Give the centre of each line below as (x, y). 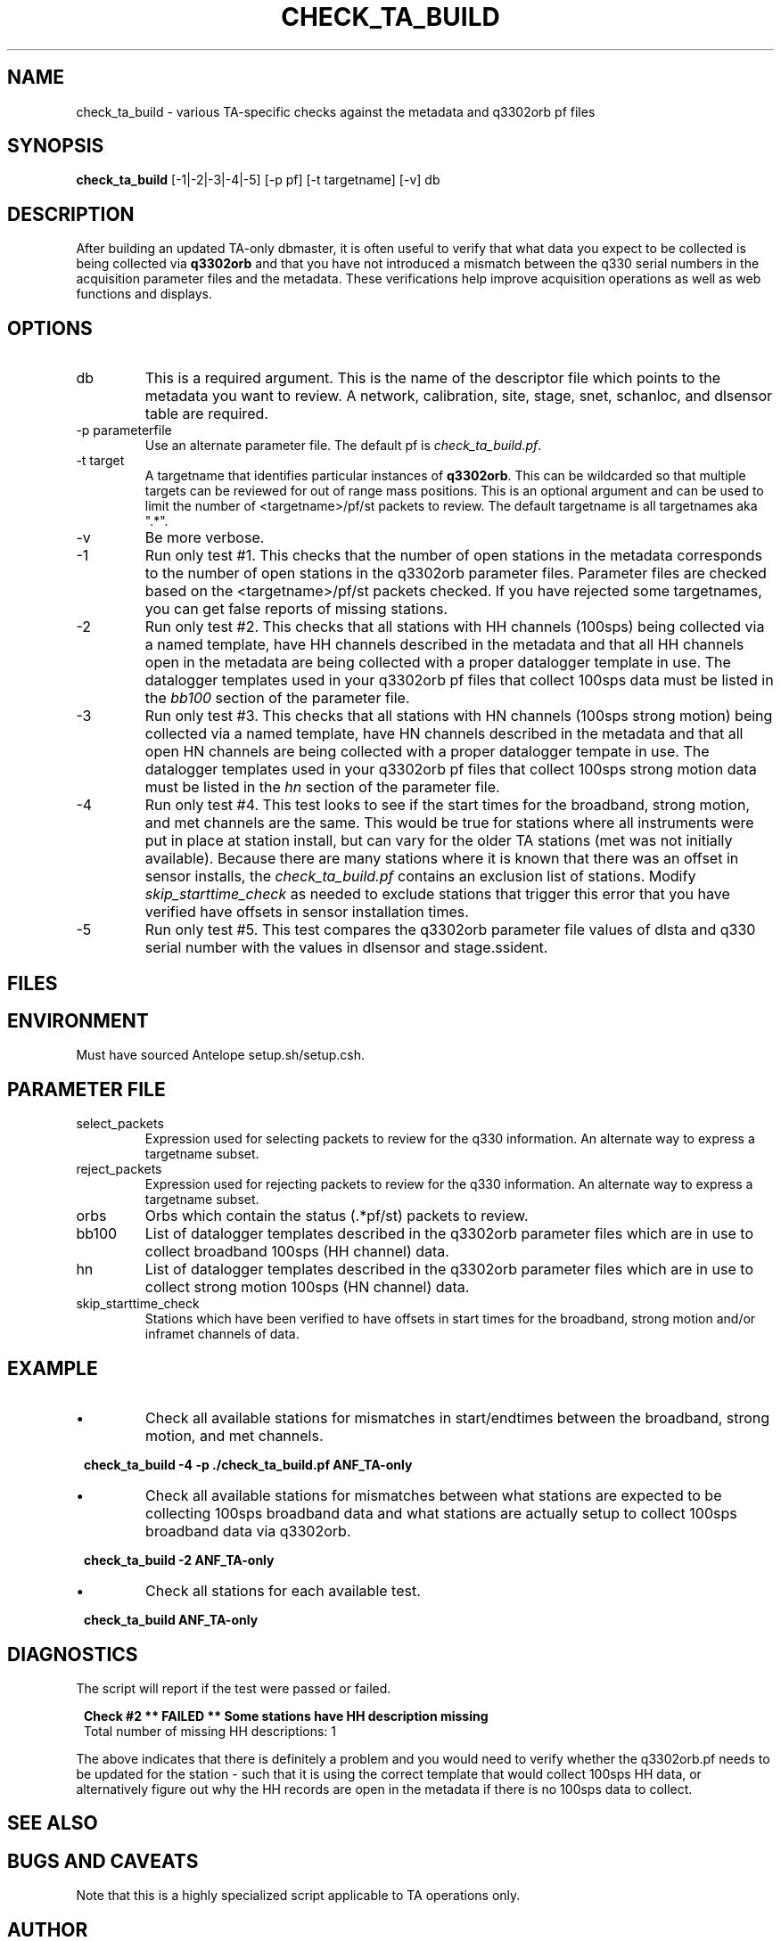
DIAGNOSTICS (73, 1654)
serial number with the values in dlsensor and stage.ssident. (346, 948)
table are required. (206, 414)
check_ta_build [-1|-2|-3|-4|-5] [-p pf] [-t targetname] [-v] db (258, 180)
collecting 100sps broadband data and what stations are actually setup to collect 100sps (441, 1514)
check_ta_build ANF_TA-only (171, 1620)
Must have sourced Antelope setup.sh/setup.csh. (221, 1055)
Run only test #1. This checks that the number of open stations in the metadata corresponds (453, 556)
